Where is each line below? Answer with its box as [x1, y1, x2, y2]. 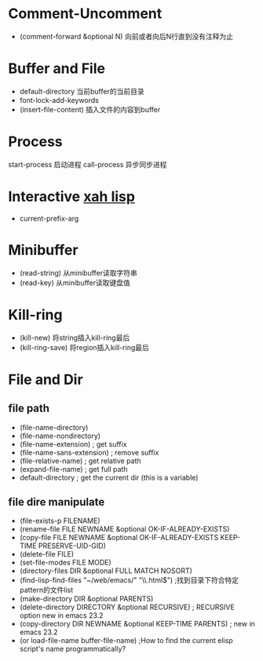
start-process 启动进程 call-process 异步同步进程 [8, 159, 167, 169]
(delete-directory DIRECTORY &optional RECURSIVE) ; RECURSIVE [19, 602, 236, 612]
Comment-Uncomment [8, 5, 163, 23]
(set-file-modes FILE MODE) [19, 558, 111, 568]
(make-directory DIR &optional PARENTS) [19, 594, 154, 604]
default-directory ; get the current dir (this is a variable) [19, 473, 199, 482]
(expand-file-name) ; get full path [19, 464, 128, 473]
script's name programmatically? [19, 645, 126, 654]
